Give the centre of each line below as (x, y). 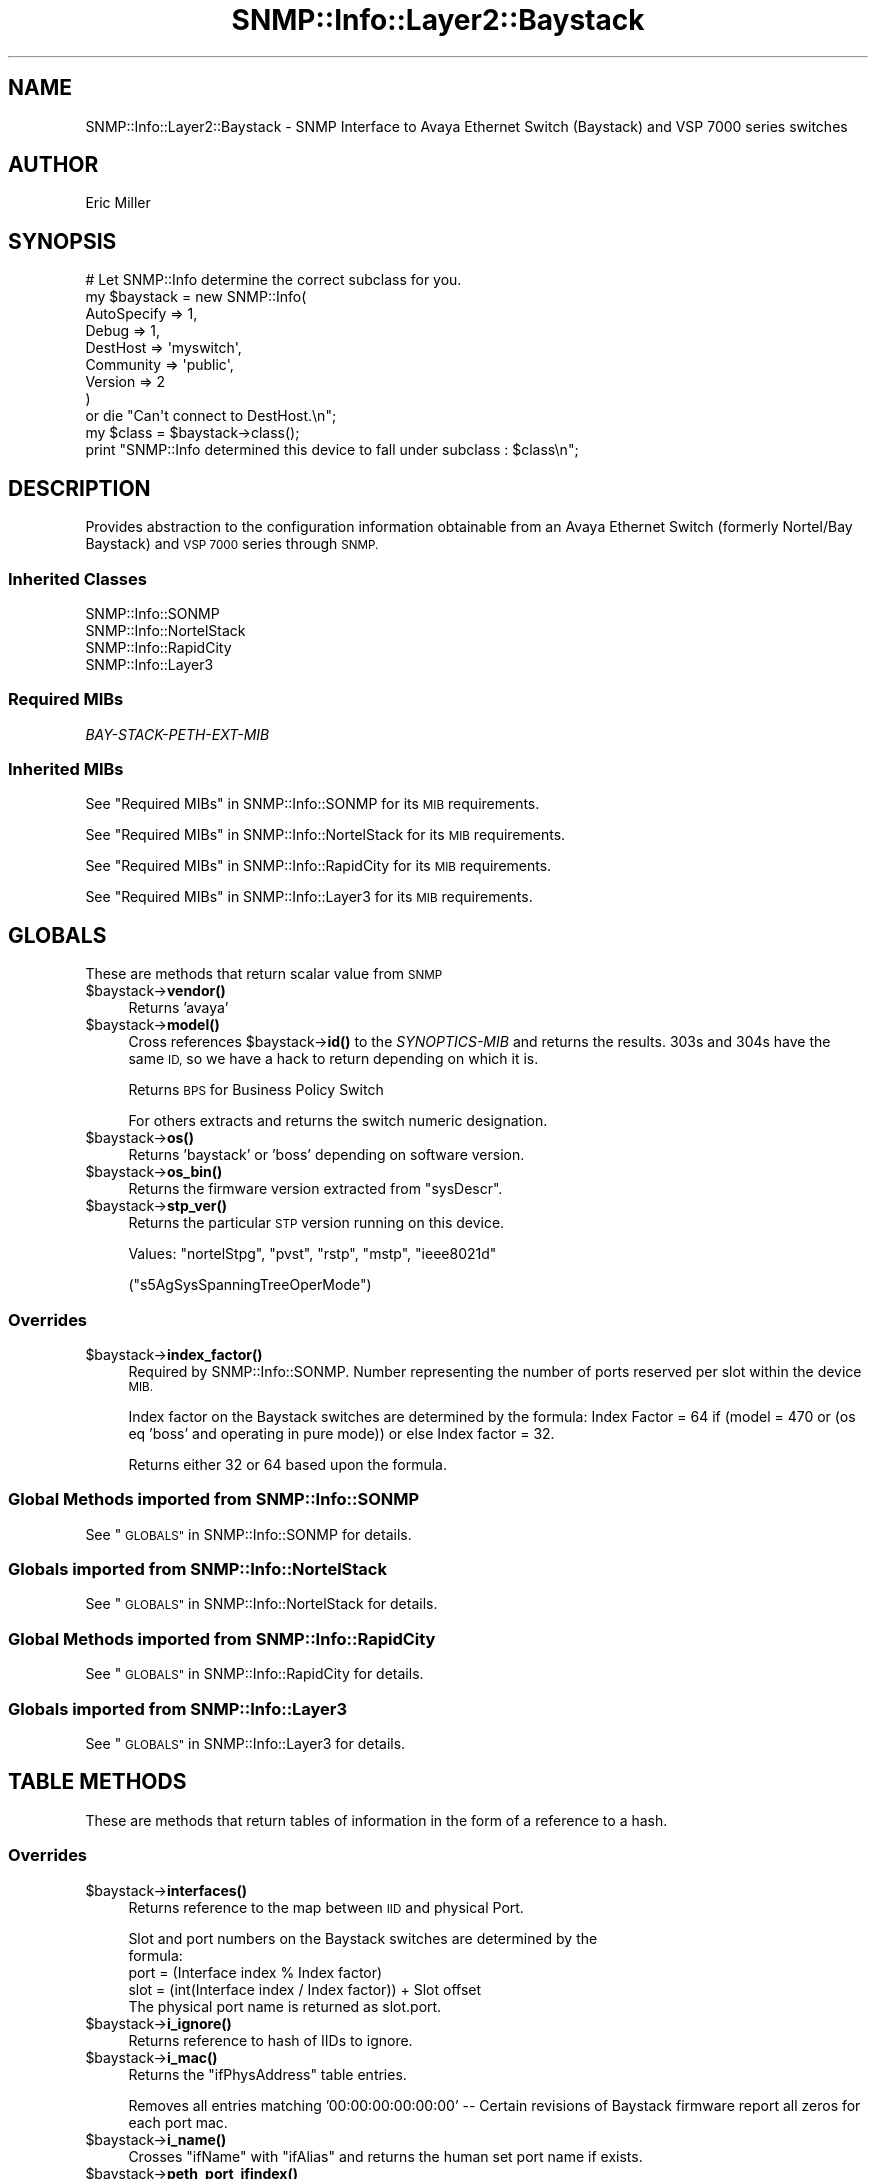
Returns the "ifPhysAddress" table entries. (267, 2074)
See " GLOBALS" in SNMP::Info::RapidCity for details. (254, 1674)
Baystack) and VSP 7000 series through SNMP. (232, 544)
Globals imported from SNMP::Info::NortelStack (197, 1569)
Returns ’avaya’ (178, 1008)
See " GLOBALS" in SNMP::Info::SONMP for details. (248, 1534)
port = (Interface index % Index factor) (255, 1972)
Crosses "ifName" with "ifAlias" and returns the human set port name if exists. (385, 2156)
